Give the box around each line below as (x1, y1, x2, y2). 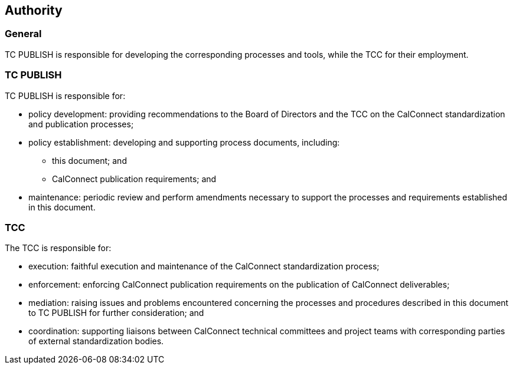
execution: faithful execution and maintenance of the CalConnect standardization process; (28, 261, 380, 272)
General (5, 28, 42, 40)
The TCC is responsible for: (5, 243, 112, 253)
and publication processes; (28, 118, 134, 129)
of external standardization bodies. (28, 336, 164, 347)
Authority (5, 3, 63, 18)
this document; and (52, 155, 127, 166)
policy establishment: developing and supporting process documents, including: (28, 137, 340, 147)
